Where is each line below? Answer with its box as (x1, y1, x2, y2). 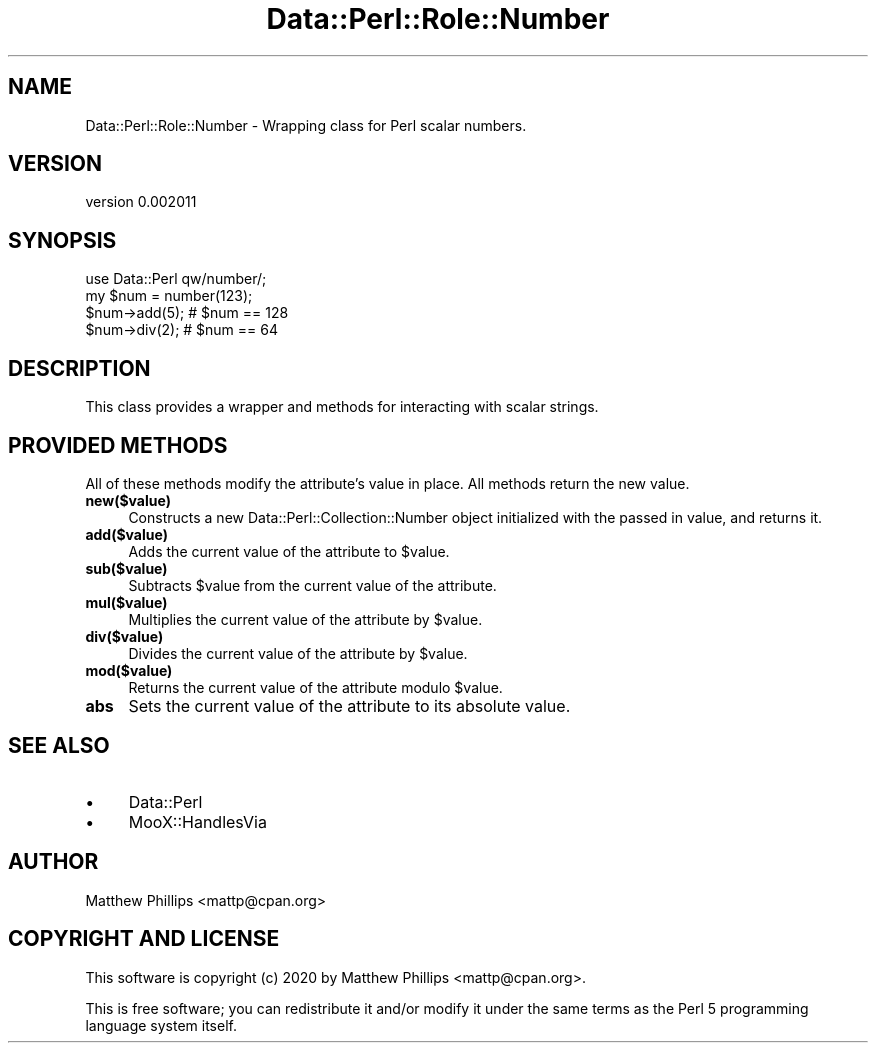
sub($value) (85, 559, 168, 577)
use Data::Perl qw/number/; (85, 270, 267, 288)
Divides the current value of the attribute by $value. (128, 644, 468, 662)
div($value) (85, 627, 164, 645)
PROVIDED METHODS (8, 432, 228, 458)
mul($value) (85, 593, 168, 611)
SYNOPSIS (8, 227, 117, 253)
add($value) (85, 525, 168, 543)
